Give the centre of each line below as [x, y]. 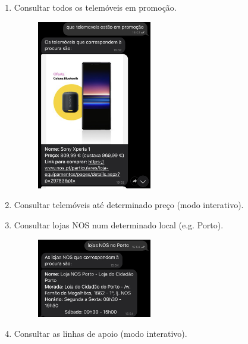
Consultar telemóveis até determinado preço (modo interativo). [129, 205]
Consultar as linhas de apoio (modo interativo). [101, 334]
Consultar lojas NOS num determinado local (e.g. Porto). [119, 225]
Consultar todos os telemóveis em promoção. [95, 7]
